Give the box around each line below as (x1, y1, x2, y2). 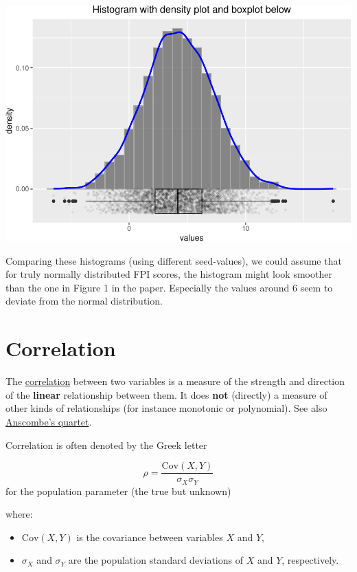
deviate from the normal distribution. (5, 294, 163, 308)
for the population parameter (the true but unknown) (5, 483, 231, 498)
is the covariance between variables (76, 529, 223, 544)
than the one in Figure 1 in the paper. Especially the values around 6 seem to (5, 280, 333, 294)
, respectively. (281, 553, 339, 567)
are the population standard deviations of (68, 553, 243, 567)
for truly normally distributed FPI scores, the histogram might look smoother (5, 267, 332, 281)
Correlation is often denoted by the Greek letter (5, 437, 207, 452)
